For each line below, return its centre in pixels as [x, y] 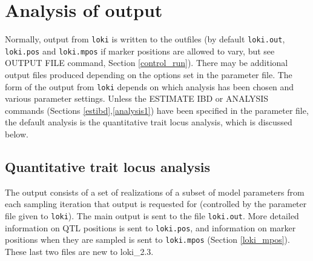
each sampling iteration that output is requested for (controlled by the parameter [156, 204]
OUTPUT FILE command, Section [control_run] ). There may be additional [147, 63]
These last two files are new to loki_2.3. [79, 252]
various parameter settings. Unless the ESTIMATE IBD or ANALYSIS [137, 98]
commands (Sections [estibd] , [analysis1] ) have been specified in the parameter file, [157, 110]
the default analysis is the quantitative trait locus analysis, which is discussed [149, 122]
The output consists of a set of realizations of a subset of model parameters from [155, 192]
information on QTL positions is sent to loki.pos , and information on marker [150, 227]
